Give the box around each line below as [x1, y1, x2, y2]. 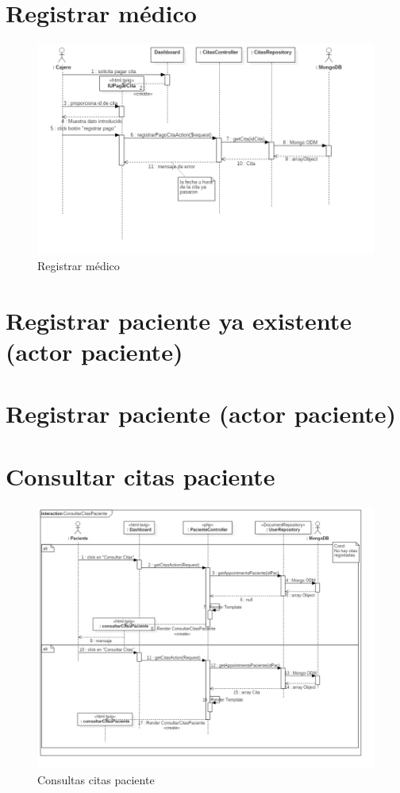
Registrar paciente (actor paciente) [6, 397, 397, 430]
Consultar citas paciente [6, 459, 275, 492]
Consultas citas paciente [37, 771, 155, 787]
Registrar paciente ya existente [6, 304, 352, 336]
